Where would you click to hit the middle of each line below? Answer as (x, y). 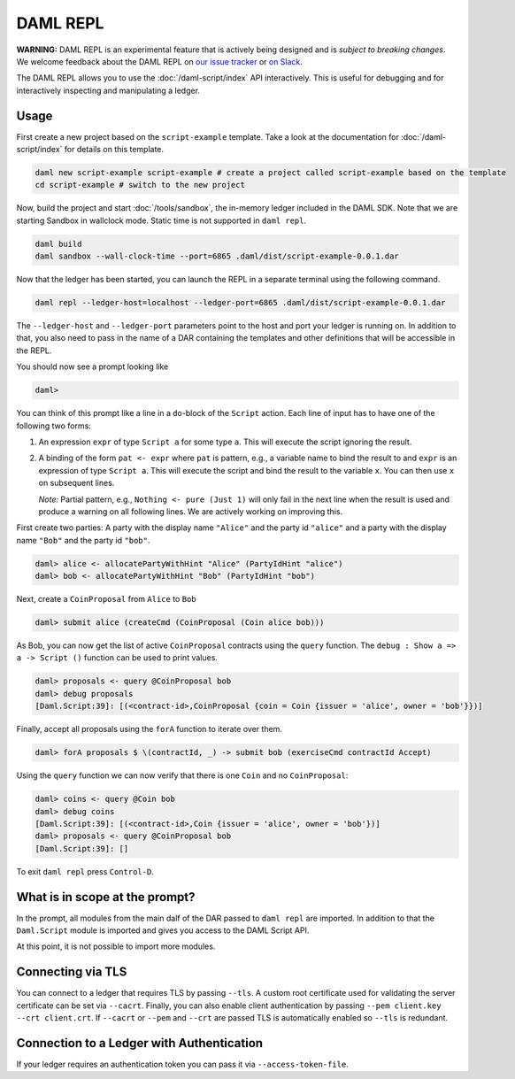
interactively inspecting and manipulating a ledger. (108, 90)
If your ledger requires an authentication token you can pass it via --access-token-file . (182, 1064)
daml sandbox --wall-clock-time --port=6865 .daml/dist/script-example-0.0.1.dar (217, 256)
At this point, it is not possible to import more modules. (116, 946)
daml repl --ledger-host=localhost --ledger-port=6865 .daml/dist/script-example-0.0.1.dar (240, 303)
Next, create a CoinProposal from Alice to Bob (106, 599)
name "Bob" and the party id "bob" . (83, 540)
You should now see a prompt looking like (92, 366)
